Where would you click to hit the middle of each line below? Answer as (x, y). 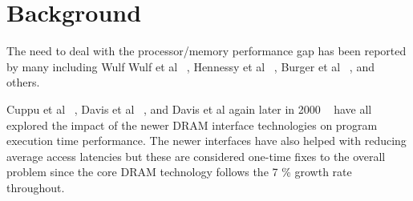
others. (23, 82)
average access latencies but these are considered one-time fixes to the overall (196, 156)
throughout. (36, 187)
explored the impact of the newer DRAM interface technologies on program (192, 125)
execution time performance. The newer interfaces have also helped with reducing (206, 141)
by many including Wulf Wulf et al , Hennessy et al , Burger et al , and (190, 66)
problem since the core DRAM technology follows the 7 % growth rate (179, 172)
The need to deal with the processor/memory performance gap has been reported (206, 51)
